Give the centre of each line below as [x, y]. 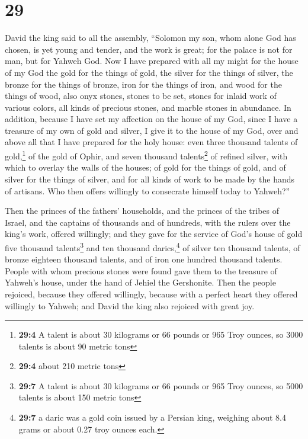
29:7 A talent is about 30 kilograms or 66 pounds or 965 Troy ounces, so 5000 [161, 385]
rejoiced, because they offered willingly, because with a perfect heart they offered [151, 294]
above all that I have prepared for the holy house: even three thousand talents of [151, 142]
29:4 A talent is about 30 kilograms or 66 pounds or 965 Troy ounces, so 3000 [161, 334]
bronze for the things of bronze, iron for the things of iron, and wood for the [143, 84]
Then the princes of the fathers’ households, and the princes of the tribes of [142, 211]
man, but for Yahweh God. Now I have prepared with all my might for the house [152, 61]
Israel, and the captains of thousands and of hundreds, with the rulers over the [148, 222]
